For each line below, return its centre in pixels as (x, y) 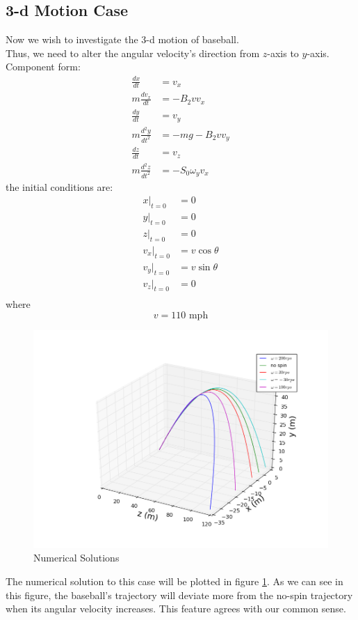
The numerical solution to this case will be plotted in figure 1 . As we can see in (174, 581)
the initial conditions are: (59, 186)
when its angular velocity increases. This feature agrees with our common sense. (176, 609)
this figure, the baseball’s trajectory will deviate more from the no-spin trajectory (179, 595)
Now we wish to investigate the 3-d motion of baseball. (122, 39)
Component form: (43, 67)
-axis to (283, 53)
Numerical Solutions (76, 558)
